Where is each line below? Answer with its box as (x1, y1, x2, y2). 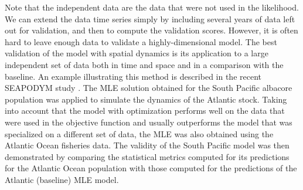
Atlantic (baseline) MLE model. (5, 173, 119, 185)
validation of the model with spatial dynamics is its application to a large (5, 47, 268, 59)
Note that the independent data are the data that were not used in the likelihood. (5, 1, 299, 13)
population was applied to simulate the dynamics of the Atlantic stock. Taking (5, 93, 287, 105)
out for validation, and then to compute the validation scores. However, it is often (5, 24, 298, 36)
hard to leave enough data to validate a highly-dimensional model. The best (5, 35, 277, 48)
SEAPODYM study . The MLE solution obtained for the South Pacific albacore (5, 82, 292, 94)
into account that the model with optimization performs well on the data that (5, 104, 285, 117)
